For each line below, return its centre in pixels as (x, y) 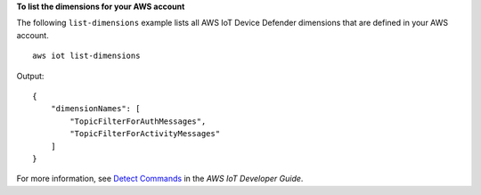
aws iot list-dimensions (86, 56)
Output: (30, 76)
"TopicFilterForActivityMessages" (145, 134)
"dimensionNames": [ (95, 109)
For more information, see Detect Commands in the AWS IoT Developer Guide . (160, 179)
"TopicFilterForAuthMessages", (138, 121)
